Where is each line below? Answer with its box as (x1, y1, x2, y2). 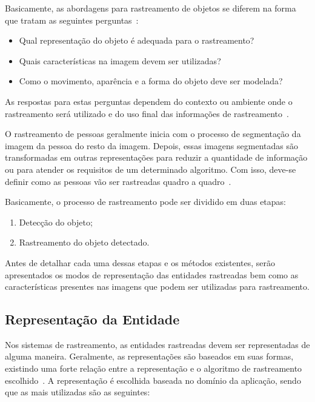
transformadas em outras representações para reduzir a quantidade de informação (5, 151, 308, 164)
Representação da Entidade (5, 310, 180, 329)
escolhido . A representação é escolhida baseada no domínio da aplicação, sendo (5, 374, 301, 386)
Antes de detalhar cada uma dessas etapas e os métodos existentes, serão (5, 256, 276, 269)
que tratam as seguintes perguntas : (5, 13, 139, 26)
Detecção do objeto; (19, 215, 93, 228)
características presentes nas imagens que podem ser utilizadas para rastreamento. (5, 280, 310, 293)
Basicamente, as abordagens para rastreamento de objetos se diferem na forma (5, 2, 296, 14)
